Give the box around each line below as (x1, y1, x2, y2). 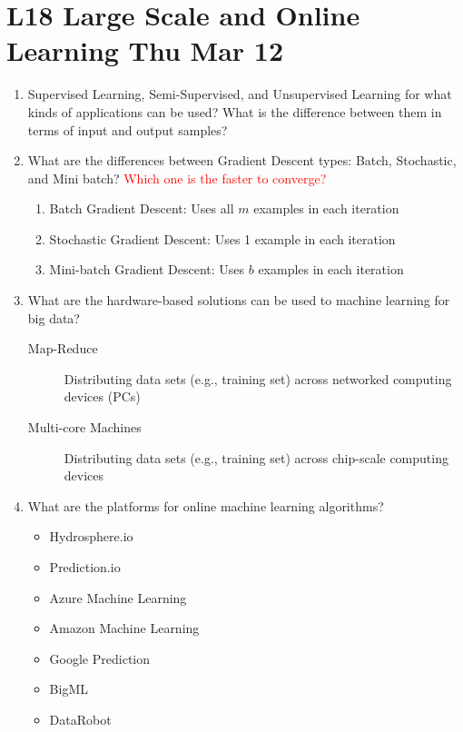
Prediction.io (49, 558, 121, 576)
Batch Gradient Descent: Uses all (49, 199, 234, 218)
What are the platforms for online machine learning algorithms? (27, 496, 384, 515)
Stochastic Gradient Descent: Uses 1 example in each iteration (49, 229, 396, 248)
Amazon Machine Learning (49, 618, 200, 638)
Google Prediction (49, 648, 150, 668)
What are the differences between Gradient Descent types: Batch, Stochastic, (27, 151, 457, 170)
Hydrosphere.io (49, 527, 133, 546)
